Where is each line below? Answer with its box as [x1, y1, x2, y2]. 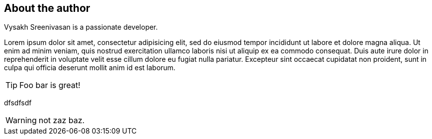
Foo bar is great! [19, 80, 81, 91]
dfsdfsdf [4, 98, 32, 107]
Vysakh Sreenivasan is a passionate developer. [4, 23, 158, 32]
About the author [4, 2, 90, 14]
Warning [5, 115, 37, 126]
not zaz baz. [38, 115, 85, 126]
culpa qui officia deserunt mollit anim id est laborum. [4, 63, 175, 72]
